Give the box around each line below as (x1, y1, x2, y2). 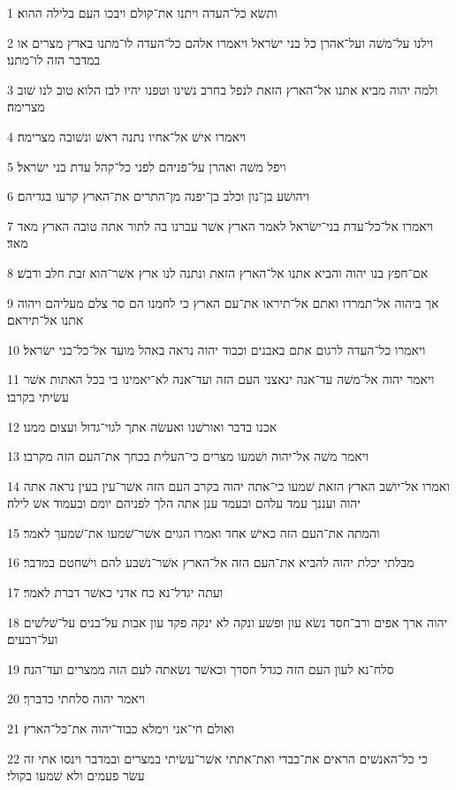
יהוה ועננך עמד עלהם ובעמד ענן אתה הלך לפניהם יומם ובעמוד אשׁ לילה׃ (7, 494, 361, 512)
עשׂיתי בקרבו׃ (7, 387, 69, 405)
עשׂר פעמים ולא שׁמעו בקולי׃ (7, 766, 145, 785)
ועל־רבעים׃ (7, 630, 58, 648)
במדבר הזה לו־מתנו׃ (7, 50, 101, 69)
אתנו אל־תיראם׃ (7, 311, 84, 329)
